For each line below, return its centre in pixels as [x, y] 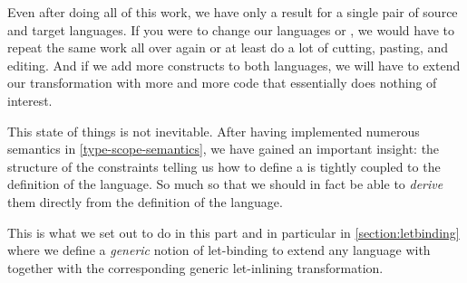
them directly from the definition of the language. [145, 201]
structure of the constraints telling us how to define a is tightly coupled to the [224, 166]
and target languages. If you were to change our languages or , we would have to [231, 29]
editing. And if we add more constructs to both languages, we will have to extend [234, 65]
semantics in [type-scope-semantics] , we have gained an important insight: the [224, 149]
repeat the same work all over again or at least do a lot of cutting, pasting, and [228, 47]
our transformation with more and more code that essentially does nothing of [222, 83]
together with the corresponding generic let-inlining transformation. [195, 267]
